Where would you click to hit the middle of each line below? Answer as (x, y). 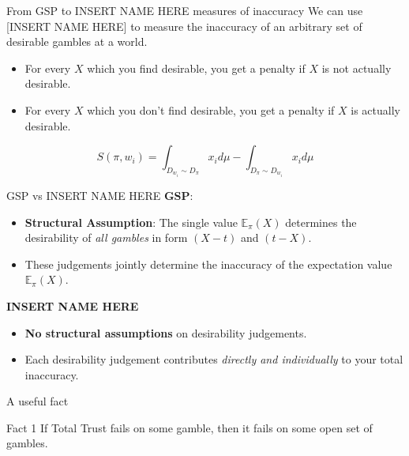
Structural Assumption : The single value (131, 222)
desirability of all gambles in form (106, 237)
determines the (321, 222)
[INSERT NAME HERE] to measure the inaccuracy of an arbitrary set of (184, 26)
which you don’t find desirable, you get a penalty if (211, 109)
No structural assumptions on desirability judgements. (166, 332)
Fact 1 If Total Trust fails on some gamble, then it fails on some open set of (189, 427)
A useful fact (38, 401)
